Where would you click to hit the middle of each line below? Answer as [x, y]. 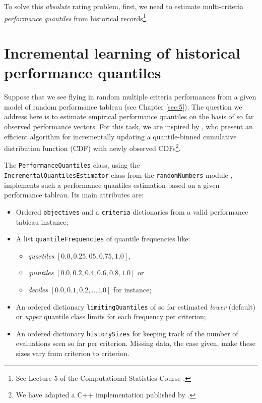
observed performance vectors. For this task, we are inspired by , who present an [128, 126]
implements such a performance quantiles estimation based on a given [112, 185]
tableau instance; [42, 221]
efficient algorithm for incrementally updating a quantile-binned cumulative [120, 136]
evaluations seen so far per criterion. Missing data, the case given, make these [136, 343]
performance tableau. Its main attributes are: [74, 195]
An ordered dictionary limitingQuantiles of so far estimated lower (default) [136, 306]
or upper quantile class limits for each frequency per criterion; [111, 316]
